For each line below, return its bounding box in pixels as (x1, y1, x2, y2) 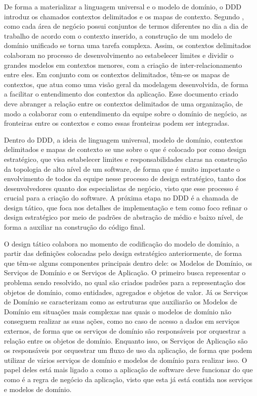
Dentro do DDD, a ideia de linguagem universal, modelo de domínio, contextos (4, 134, 243, 145)
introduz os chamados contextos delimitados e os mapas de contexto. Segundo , (4, 11, 244, 21)
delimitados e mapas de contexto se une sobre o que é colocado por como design (4, 144, 246, 154)
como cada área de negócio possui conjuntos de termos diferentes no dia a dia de (4, 21, 248, 31)
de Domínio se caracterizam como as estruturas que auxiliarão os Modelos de (4, 297, 237, 307)
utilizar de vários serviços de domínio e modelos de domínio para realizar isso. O (4, 354, 247, 365)
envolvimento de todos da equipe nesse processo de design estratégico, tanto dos (4, 173, 246, 184)
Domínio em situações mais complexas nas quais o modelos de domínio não (4, 306, 231, 316)
